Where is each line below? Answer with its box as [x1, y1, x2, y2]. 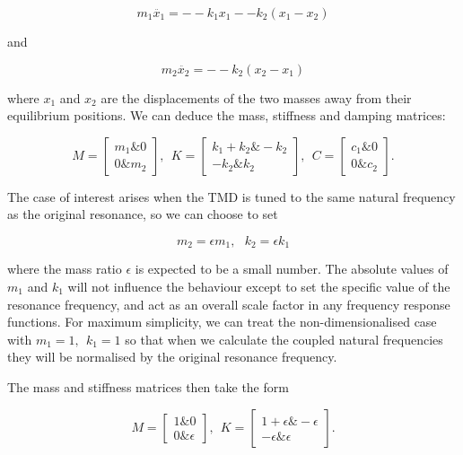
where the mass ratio [7, 259, 122, 278]
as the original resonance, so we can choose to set [7, 205, 278, 223]
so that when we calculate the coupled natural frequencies [125, 329, 443, 348]
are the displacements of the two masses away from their [100, 88, 412, 107]
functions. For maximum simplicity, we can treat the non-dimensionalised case [7, 312, 437, 331]
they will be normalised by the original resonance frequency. [7, 347, 337, 366]
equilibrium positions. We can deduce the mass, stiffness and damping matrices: [7, 106, 446, 125]
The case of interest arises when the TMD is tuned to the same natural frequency [7, 187, 456, 206]
